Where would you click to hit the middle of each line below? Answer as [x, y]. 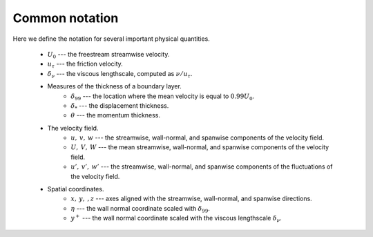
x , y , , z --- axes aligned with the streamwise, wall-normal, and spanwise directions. [191, 199]
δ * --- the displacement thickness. [120, 106]
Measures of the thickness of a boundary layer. [115, 86]
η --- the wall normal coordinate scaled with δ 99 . [141, 209]
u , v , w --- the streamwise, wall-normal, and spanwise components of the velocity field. [198, 138]
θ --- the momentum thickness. [115, 115]
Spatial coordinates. [76, 189]
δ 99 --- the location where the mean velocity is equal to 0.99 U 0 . [163, 97]
